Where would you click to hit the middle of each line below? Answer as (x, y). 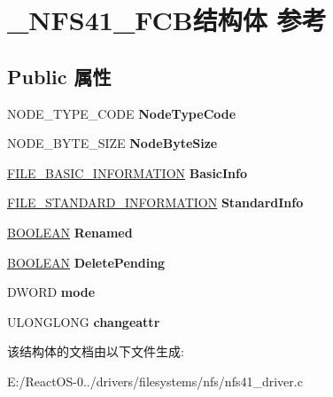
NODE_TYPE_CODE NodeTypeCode (122, 113)
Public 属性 (59, 76)
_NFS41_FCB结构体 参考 (167, 20)
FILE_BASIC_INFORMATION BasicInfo (128, 172)
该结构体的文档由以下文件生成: (96, 351)
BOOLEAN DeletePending (86, 262)
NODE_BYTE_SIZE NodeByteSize (112, 143)
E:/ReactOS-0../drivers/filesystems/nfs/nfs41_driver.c (155, 381)
